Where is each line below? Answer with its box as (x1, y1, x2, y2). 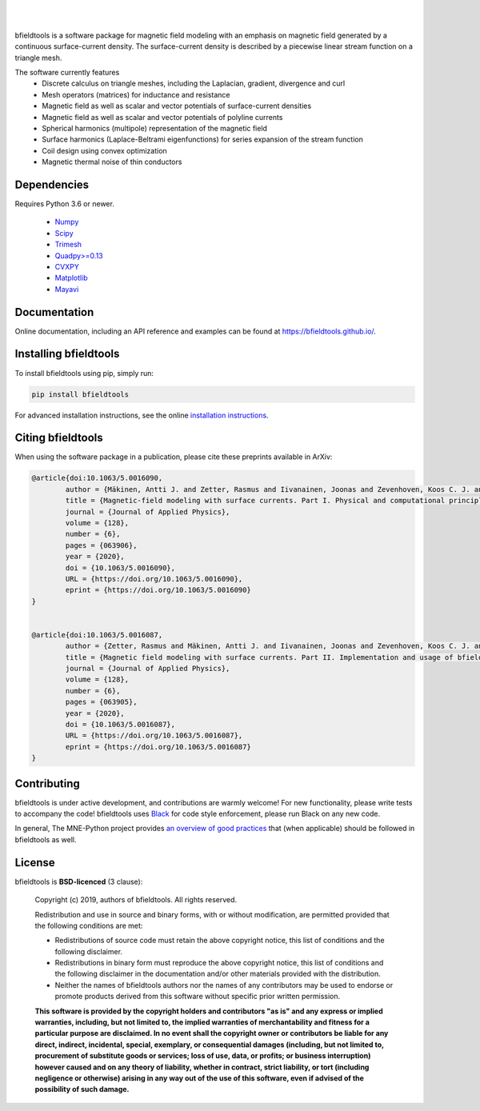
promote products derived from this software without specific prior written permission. (54, 992, 341, 1001)
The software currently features (14, 67, 120, 77)
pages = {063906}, (65, 541, 138, 550)
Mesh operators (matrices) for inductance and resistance (42, 90, 231, 99)
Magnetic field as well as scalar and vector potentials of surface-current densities (42, 101, 312, 111)
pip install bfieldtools (31, 390, 130, 399)
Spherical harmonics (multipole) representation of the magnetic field (42, 123, 268, 133)
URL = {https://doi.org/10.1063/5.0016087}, (65, 731, 243, 740)
